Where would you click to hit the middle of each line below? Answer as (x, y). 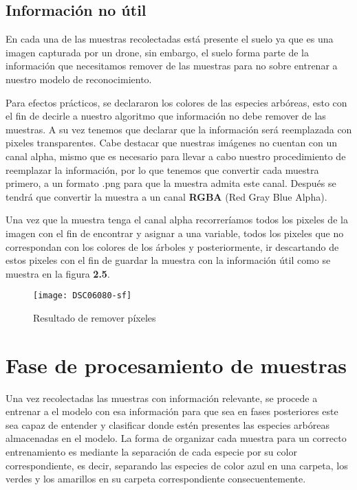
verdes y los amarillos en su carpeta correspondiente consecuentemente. (156, 479)
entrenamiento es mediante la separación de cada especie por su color (151, 452)
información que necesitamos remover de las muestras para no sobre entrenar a (172, 66)
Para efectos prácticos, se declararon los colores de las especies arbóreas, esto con (176, 102)
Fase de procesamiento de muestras (176, 365)
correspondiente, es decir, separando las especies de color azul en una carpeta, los (177, 465)
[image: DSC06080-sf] (83, 296)
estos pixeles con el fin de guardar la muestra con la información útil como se (168, 260)
